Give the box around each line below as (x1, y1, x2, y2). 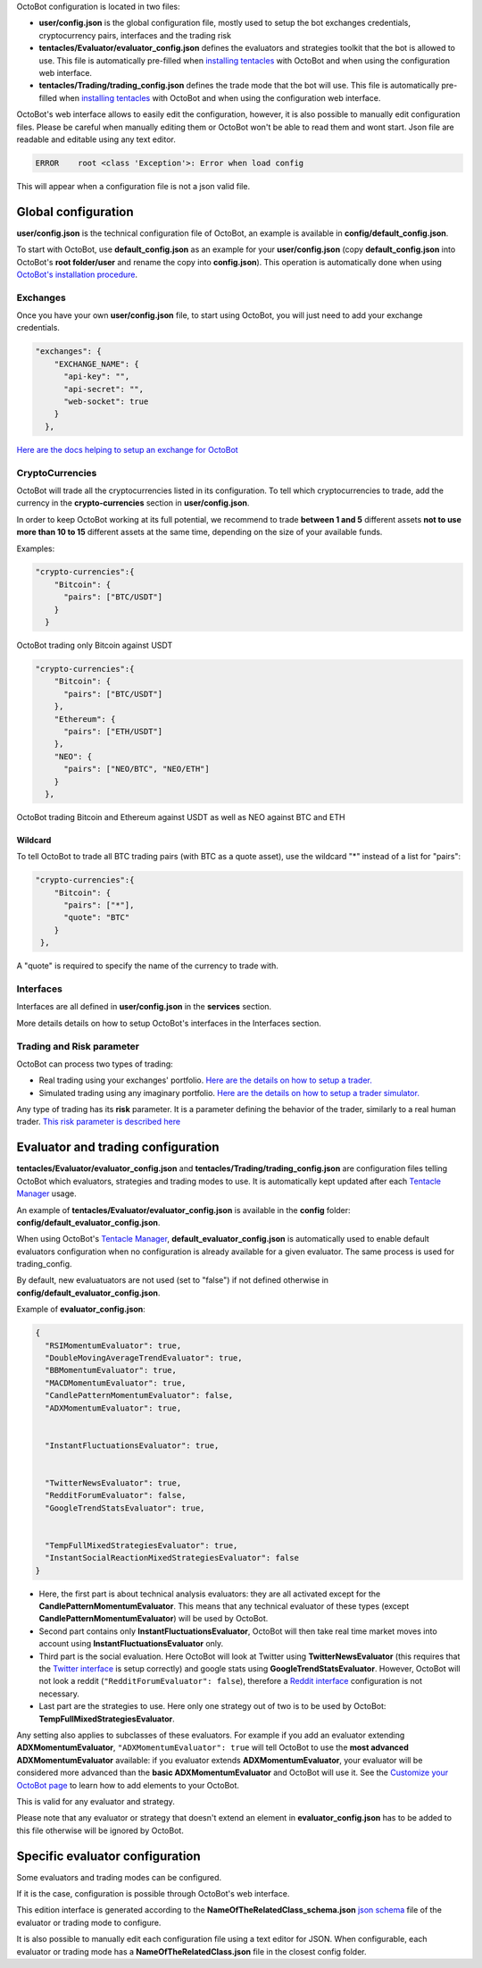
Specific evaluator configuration (16, 1848, 201, 1863)
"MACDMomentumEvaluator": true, (45, 1378, 187, 1388)
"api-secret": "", (63, 384, 145, 394)
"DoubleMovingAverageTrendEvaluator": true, (45, 1353, 243, 1363)
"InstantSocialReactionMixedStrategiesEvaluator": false (45, 1553, 299, 1563)
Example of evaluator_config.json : (16, 1304, 146, 1315)
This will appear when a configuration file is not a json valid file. (16, 180, 250, 191)
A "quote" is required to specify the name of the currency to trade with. (16, 960, 278, 971)
